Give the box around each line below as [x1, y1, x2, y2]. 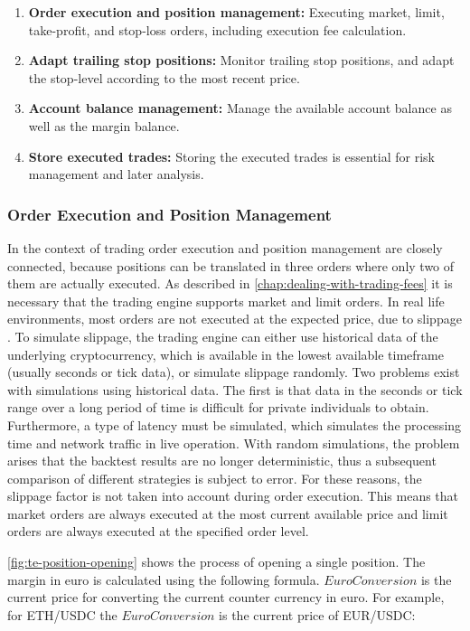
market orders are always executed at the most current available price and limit [7, 504, 448, 523]
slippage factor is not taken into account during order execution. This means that [7, 486, 459, 505]
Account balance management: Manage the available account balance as [28, 99, 452, 118]
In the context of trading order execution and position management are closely [7, 238, 443, 257]
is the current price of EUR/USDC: [219, 605, 416, 624]
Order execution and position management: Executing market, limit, [28, 3, 445, 21]
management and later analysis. [28, 165, 204, 184]
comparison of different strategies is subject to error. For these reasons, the [7, 468, 422, 487]
